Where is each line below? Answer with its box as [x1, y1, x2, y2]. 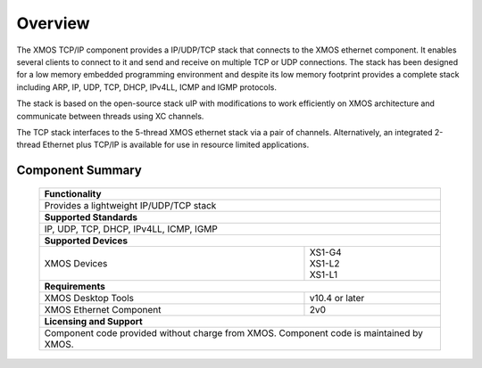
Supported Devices [44, 234, 129, 247]
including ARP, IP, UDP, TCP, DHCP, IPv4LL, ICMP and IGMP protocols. [16, 81, 277, 93]
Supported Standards [44, 210, 138, 223]
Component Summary [16, 163, 142, 178]
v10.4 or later [309, 291, 365, 304]
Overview [16, 13, 90, 33]
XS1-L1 [309, 268, 338, 281]
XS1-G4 [309, 246, 343, 258]
